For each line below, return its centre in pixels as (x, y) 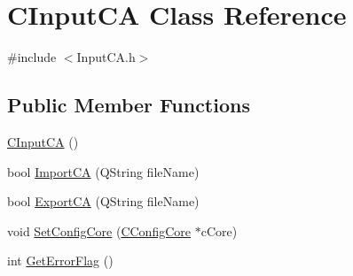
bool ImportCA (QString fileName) (103, 171)
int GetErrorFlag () (60, 261)
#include (32, 57)
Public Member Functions (129, 105)
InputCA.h (106, 57)
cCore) (219, 230)
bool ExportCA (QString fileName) (103, 201)
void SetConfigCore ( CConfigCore (99, 230)
